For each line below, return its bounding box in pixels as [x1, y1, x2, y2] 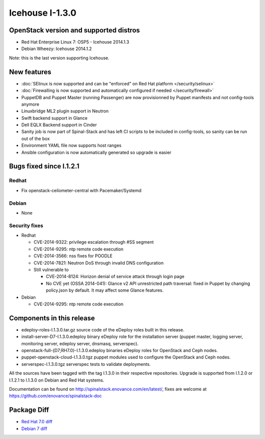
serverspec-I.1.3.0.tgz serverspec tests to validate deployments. [21, 361, 151, 367]
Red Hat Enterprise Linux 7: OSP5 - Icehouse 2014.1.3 [21, 39, 130, 45]
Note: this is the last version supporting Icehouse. [9, 55, 110, 61]
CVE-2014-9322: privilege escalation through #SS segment [33, 239, 154, 245]
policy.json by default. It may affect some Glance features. [46, 287, 164, 293]
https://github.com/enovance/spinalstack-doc [9, 393, 102, 399]
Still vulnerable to [33, 267, 69, 273]
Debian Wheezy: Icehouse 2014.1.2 [21, 46, 92, 52]
